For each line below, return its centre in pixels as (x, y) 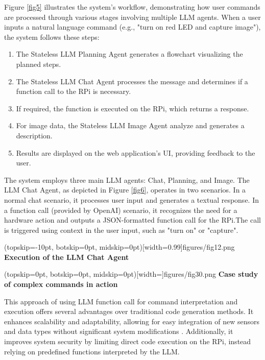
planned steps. (39, 64)
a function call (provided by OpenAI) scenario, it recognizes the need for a (121, 210)
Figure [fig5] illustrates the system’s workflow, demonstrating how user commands (132, 7)
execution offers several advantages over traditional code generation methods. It (129, 311)
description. (34, 135)
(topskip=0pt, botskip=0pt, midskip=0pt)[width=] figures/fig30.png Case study (131, 274)
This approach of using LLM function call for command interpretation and (121, 301)
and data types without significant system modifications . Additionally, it (119, 331)
